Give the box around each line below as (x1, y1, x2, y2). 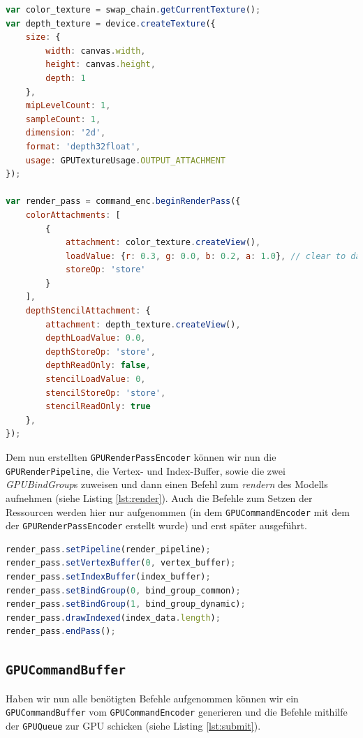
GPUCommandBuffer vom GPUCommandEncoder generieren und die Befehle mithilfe (6, 704, 348, 719)
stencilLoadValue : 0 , (45, 374, 146, 385)
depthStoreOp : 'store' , (45, 346, 156, 357)
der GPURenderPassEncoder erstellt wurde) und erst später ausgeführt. (6, 518, 307, 533)
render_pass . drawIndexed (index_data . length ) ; (6, 612, 221, 623)
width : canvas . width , (45, 45, 146, 56)
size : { (25, 32, 61, 43)
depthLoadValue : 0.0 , (45, 333, 146, 344)
